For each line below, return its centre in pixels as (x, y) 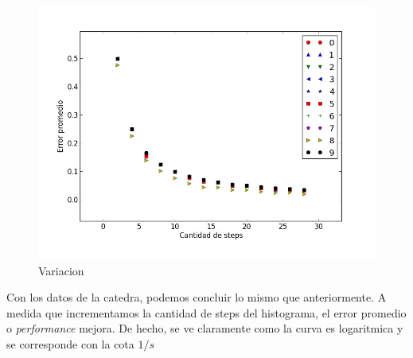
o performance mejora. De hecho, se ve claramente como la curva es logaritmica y (205, 328)
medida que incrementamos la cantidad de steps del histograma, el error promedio (206, 312)
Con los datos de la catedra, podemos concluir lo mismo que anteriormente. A (197, 297)
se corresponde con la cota (70, 343)
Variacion (61, 270)
